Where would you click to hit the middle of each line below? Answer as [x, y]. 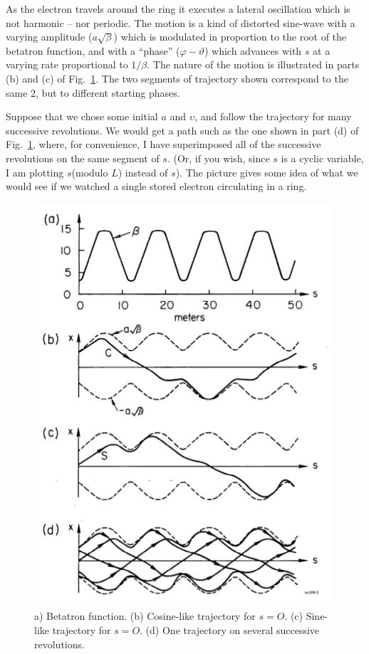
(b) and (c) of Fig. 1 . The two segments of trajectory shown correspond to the [177, 78]
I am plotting [35, 172]
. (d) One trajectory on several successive [230, 629]
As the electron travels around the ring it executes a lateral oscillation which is [178, 9]
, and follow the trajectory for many [273, 116]
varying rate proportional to [67, 64]
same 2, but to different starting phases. [93, 92]
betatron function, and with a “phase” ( [93, 50]
